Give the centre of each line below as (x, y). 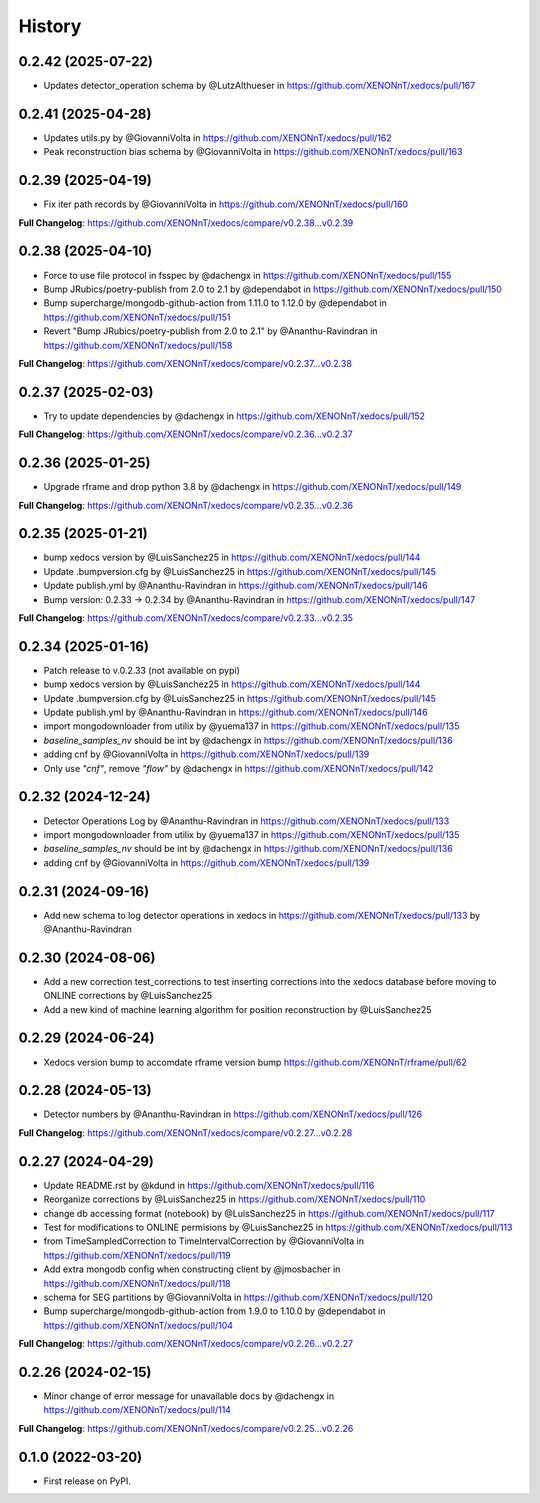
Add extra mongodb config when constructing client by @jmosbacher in (192, 1269)
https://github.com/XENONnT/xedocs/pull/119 (137, 1255)
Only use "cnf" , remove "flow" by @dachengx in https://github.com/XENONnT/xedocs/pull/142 (238, 768)
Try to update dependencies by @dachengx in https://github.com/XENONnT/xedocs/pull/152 (234, 416)
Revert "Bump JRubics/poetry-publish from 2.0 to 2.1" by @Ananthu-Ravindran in (211, 331)
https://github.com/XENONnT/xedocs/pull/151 (137, 317)
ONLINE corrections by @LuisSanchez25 (128, 996)
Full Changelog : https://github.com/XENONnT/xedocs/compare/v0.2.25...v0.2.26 (186, 1428)
